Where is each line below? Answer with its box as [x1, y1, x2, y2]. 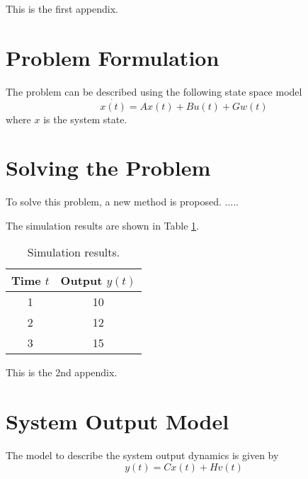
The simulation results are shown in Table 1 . [6, 218, 199, 232]
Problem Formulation [6, 43, 219, 72]
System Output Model [6, 407, 229, 436]
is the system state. [43, 111, 127, 126]
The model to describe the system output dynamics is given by [6, 448, 279, 463]
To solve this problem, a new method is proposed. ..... [6, 194, 239, 209]
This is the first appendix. [6, 1, 118, 16]
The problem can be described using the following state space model [6, 84, 302, 98]
